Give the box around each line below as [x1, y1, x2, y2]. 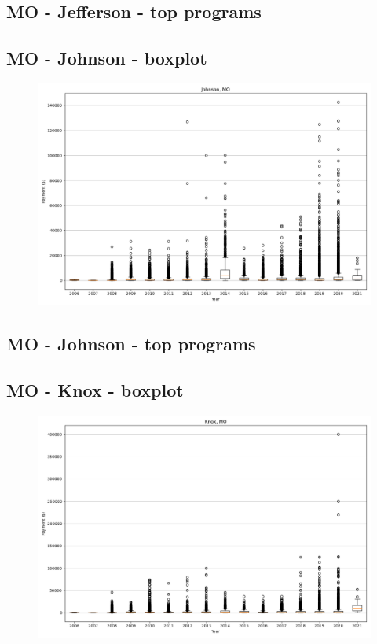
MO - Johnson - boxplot [6, 46, 207, 70]
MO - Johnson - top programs [6, 331, 256, 356]
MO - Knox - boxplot [6, 378, 184, 402]
